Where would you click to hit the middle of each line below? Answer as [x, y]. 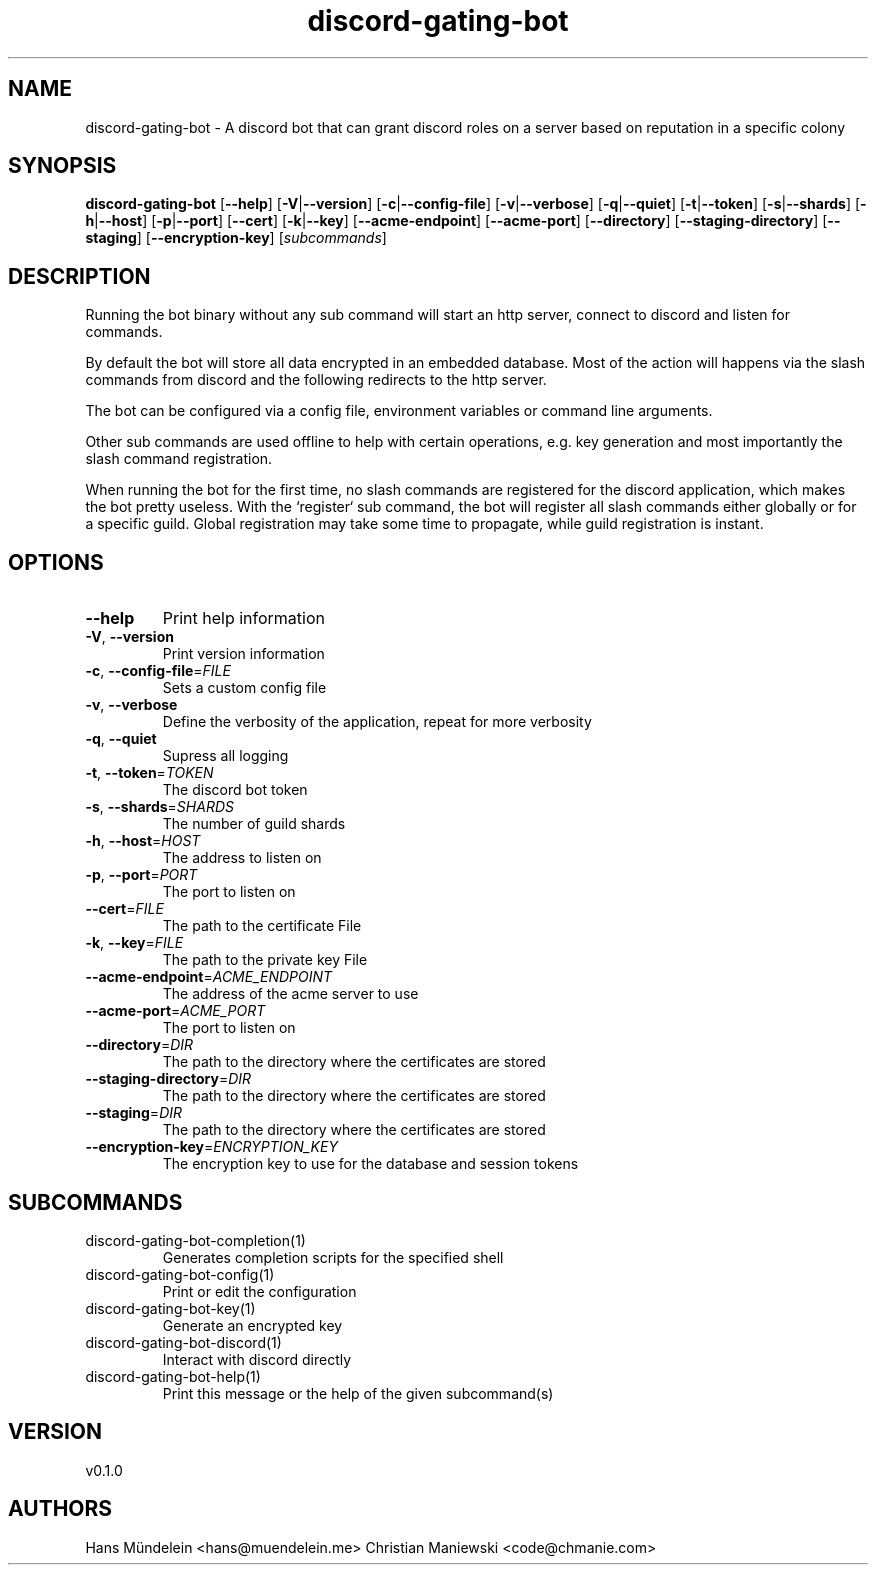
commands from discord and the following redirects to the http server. [316, 380]
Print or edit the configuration [259, 1291]
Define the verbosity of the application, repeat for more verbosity [377, 722]
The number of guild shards [254, 824]
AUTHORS [60, 1509]
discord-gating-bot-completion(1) [195, 1240]
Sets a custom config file [244, 688]
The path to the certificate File [262, 926]
